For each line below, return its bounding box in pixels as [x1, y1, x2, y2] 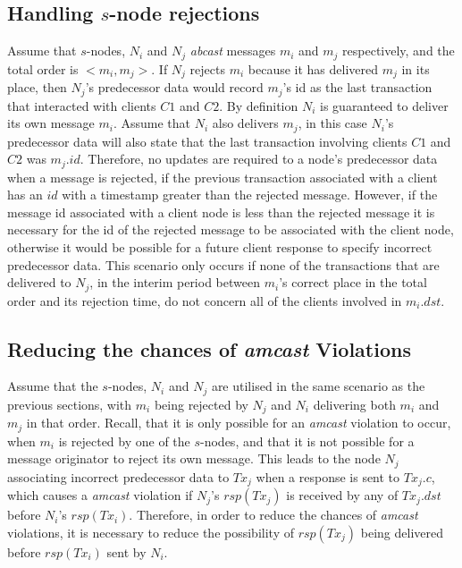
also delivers [212, 114, 279, 132]
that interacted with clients [7, 96, 156, 114]
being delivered [360, 522, 443, 541]
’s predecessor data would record [85, 78, 264, 97]
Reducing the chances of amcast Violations [7, 335, 411, 362]
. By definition [219, 96, 298, 114]
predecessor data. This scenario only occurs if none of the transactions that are [7, 255, 440, 274]
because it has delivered [248, 59, 379, 78]
